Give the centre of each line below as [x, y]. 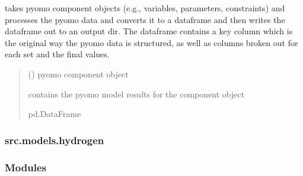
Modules [25, 167]
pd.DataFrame [55, 114]
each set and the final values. [57, 54]
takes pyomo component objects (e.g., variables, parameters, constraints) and [145, 8]
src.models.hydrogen [55, 140]
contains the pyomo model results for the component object [136, 94]
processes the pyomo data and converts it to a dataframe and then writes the [145, 19]
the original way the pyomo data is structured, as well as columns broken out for [151, 42]
